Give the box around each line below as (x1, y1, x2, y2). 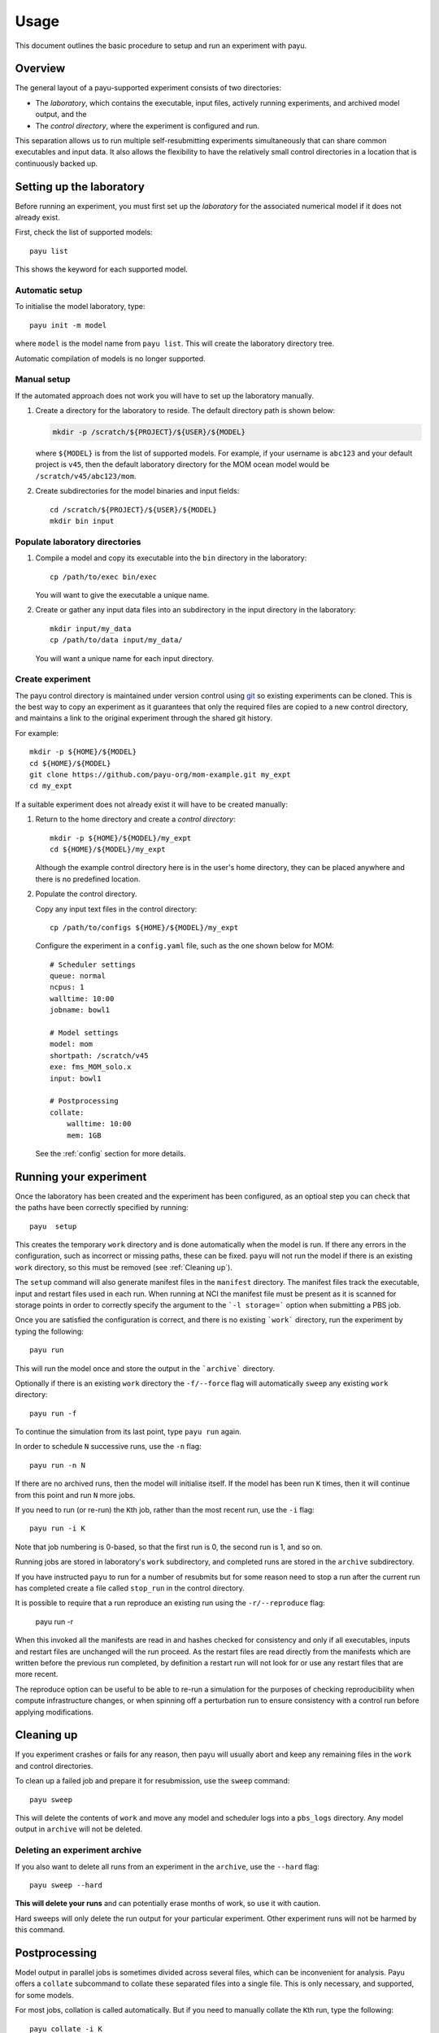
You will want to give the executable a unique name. (35, 590, 210, 599)
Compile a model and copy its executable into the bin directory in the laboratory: (35, 553, 307, 563)
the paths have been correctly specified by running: (15, 1203, 189, 1212)
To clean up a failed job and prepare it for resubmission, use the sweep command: (15, 1776, 290, 1786)
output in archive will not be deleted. (15, 1824, 143, 1834)
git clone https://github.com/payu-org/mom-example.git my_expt (29, 770, 292, 779)
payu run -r (35, 1617, 73, 1626)
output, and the (35, 110, 87, 120)
